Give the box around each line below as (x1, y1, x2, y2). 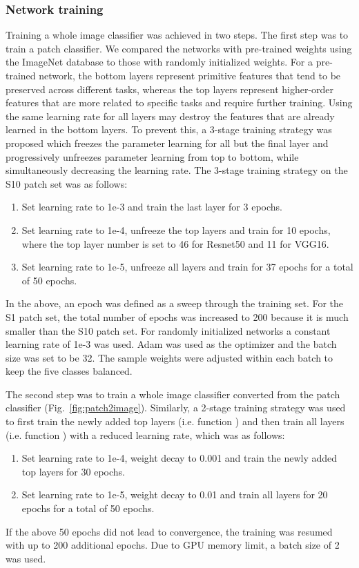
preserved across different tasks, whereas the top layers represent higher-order (6, 81, 334, 96)
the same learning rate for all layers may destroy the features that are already (6, 108, 335, 123)
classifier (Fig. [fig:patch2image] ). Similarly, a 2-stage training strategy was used (6, 400, 346, 415)
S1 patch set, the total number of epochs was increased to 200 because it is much (6, 309, 349, 324)
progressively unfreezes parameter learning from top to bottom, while (6, 149, 299, 164)
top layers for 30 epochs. (21, 464, 125, 478)
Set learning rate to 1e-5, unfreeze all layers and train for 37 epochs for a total (21, 259, 353, 274)
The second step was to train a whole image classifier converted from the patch (6, 386, 340, 401)
